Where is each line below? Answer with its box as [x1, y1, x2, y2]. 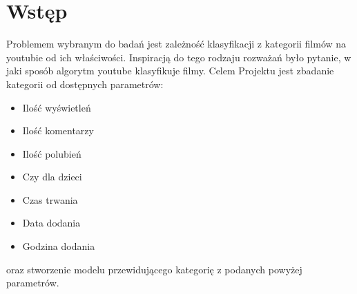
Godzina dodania [22, 239, 95, 253]
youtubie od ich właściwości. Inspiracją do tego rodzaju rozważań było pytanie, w [6, 50, 351, 64]
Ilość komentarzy [22, 123, 94, 138]
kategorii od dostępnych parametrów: [6, 76, 164, 91]
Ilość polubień [22, 146, 81, 160]
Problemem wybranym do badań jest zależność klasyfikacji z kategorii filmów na [6, 36, 347, 51]
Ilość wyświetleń [22, 100, 91, 114]
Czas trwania [22, 192, 78, 207]
